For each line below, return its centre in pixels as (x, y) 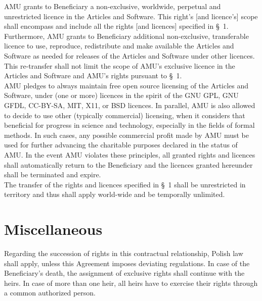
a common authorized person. (50, 293)
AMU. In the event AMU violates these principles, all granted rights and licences (130, 154)
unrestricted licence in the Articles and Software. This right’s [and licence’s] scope (131, 16)
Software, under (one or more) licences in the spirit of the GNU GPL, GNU (121, 95)
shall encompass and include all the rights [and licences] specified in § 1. (116, 26)
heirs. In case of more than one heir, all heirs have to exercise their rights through (131, 283)
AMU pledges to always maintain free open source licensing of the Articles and (126, 85)
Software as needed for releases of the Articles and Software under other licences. (129, 55)
